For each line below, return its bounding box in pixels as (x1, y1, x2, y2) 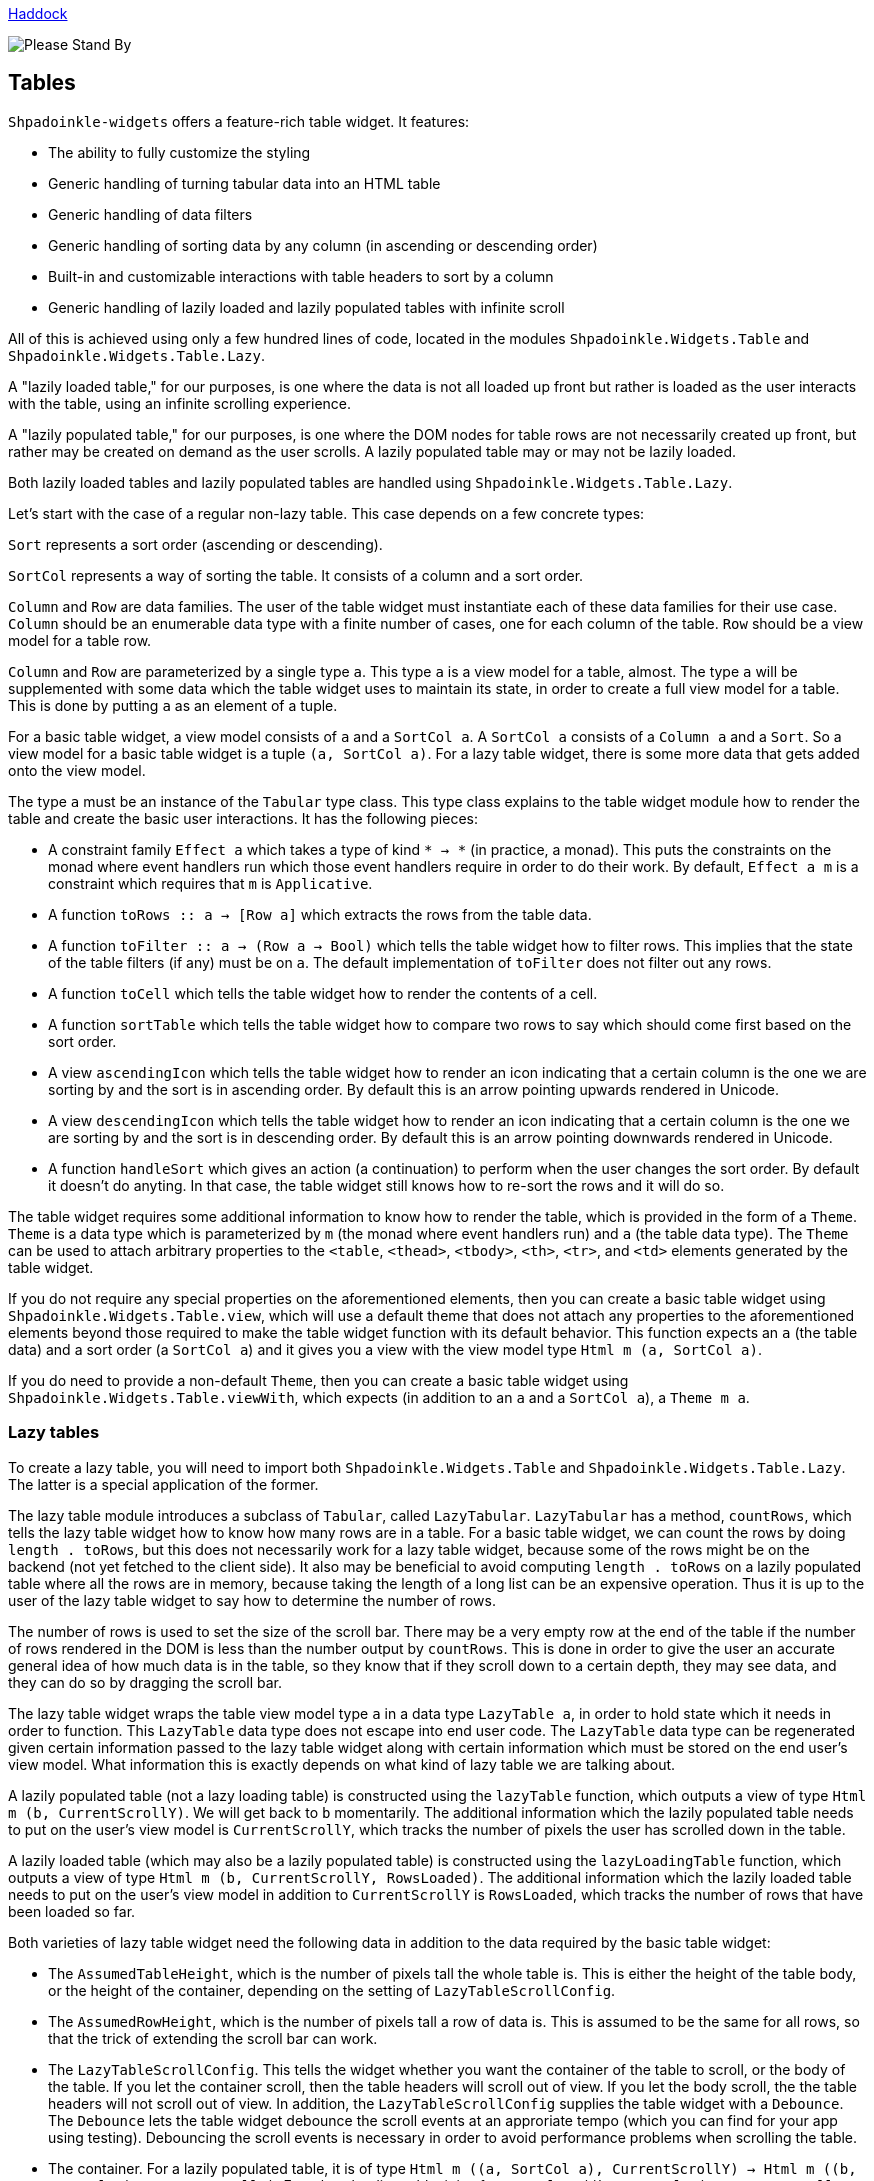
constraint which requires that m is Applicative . (48, 874, 373, 892)
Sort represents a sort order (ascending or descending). (8, 535, 383, 553)
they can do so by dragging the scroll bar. (8, 1673, 283, 1691)
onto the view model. (8, 761, 146, 779)
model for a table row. (8, 631, 152, 649)
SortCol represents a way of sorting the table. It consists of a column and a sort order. (8, 566, 584, 584)
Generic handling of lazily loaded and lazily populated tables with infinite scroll (48, 298, 565, 316)
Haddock (8, 5, 68, 22)
